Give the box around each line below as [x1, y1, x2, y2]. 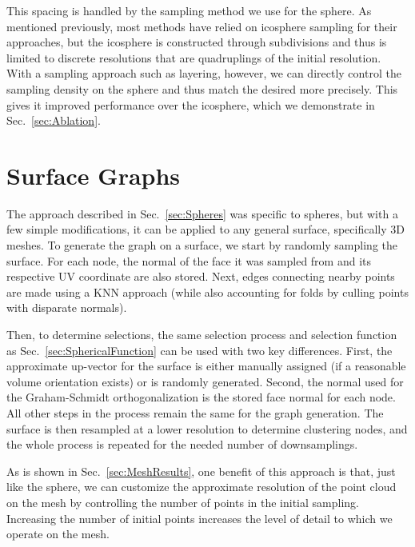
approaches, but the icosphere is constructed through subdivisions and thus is [6, 34, 387, 50]
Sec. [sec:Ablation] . [6, 112, 101, 129]
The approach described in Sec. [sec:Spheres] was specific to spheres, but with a [6, 205, 398, 222]
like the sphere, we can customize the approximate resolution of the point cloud [6, 478, 397, 495]
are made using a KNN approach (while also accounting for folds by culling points [6, 283, 409, 300]
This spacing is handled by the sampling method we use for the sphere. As [6, 2, 372, 18]
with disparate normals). [6, 299, 127, 316]
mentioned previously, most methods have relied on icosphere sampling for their [6, 18, 397, 34]
